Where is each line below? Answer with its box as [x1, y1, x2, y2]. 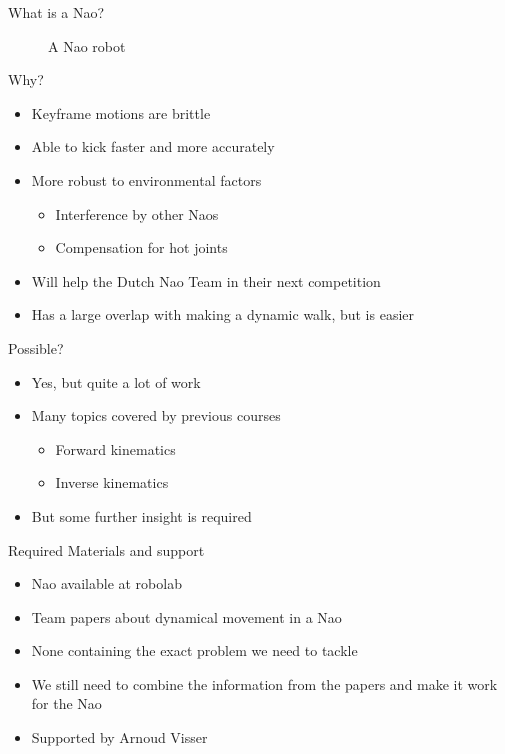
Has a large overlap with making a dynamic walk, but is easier [31, 304, 415, 325]
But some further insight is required [31, 505, 252, 526]
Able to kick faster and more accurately [31, 136, 275, 157]
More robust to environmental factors [31, 169, 262, 190]
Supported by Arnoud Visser [31, 727, 208, 748]
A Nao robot [48, 35, 126, 56]
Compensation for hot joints [55, 237, 228, 258]
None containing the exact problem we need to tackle [31, 640, 358, 661]
